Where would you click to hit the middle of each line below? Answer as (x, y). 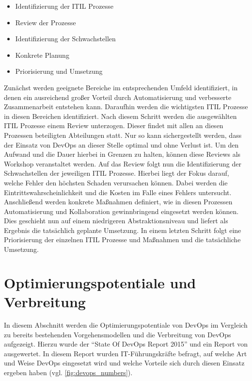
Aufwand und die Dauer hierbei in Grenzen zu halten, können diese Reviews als (122, 154)
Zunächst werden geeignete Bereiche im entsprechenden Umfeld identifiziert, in (121, 87)
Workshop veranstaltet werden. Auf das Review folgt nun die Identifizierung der (123, 163)
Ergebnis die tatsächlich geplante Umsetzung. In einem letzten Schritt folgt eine (123, 230)
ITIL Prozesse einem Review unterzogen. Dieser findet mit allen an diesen (114, 125)
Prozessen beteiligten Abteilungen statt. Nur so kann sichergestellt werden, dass (123, 135)
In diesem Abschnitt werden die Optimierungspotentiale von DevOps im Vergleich (126, 324)
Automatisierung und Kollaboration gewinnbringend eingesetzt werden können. (121, 211)
